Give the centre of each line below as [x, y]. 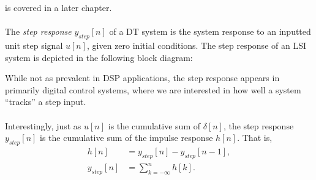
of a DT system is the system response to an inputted [210, 31]
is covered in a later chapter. [58, 7]
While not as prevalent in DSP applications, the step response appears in [142, 78]
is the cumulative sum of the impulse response [126, 138]
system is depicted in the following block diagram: [99, 57]
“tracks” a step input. [46, 102]
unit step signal [34, 45]
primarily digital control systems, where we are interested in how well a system [153, 89]
